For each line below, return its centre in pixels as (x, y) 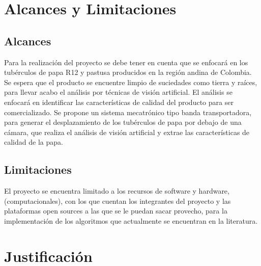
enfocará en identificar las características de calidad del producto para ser (119, 102)
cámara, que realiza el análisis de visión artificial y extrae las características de (127, 132)
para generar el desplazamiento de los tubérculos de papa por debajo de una (123, 122)
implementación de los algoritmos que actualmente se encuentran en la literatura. (131, 220)
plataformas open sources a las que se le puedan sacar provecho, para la (116, 211)
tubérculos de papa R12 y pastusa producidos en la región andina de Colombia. (128, 72)
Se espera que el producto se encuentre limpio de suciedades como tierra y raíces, (131, 82)
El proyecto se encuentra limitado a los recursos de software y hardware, (117, 191)
